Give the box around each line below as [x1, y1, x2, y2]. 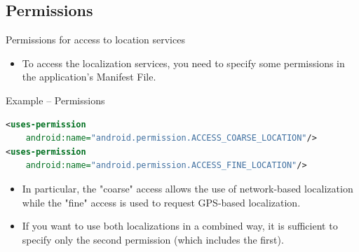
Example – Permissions [6, 92, 105, 107]
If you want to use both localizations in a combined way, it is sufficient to [22, 218, 338, 233]
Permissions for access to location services [6, 32, 185, 47]
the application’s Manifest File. [22, 69, 156, 84]
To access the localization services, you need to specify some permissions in [22, 55, 345, 70]
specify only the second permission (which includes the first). [22, 232, 284, 246]
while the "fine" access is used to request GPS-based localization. [22, 195, 301, 209]
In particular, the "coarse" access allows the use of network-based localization [22, 181, 353, 195]
